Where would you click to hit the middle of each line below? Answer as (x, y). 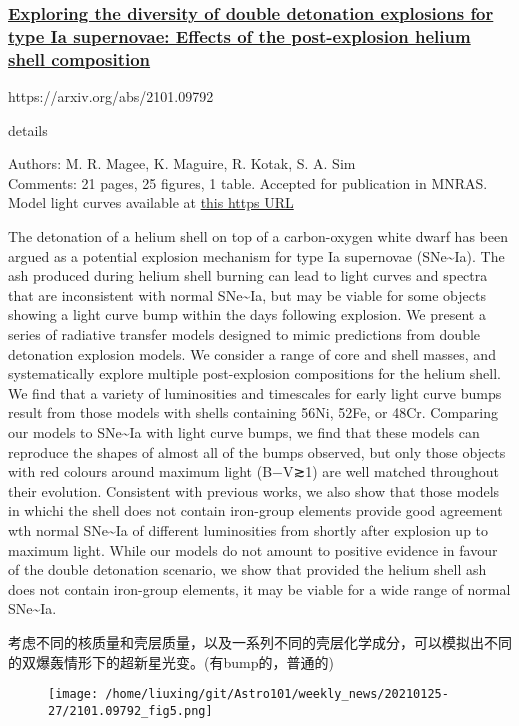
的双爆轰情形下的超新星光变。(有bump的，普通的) (171, 661)
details (28, 129)
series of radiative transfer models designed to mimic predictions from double (244, 334)
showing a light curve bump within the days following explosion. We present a (247, 314)
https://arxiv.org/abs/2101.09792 (111, 96)
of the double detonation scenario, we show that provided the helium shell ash (247, 569)
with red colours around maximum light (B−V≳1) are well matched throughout (253, 471)
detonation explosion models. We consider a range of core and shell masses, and (252, 353)
